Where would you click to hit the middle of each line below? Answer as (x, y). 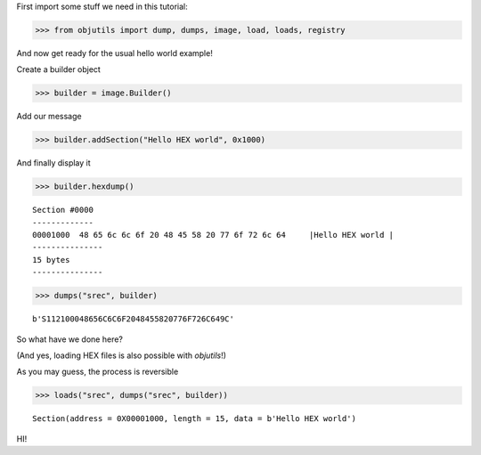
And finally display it (53, 163)
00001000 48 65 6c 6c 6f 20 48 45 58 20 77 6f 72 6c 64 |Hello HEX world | (213, 235)
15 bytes (51, 260)
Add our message (49, 117)
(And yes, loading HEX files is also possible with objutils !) (122, 355)
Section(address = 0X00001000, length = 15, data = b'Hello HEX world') (194, 419)
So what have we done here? (70, 339)
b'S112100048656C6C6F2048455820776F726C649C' (134, 319)
